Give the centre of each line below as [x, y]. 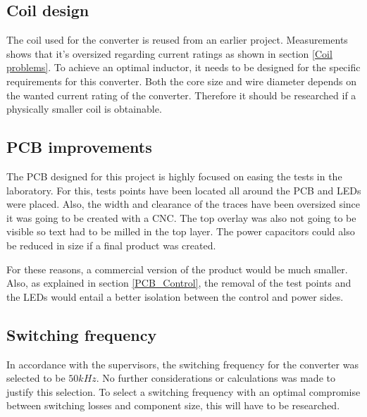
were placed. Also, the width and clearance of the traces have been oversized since [183, 204]
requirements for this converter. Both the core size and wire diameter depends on [181, 81]
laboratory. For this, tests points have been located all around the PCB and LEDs [184, 190]
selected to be [36, 378]
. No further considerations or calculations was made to [216, 378]
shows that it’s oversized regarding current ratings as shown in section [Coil [169, 53]
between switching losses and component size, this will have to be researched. [173, 405]
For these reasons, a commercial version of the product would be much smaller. [177, 269]
